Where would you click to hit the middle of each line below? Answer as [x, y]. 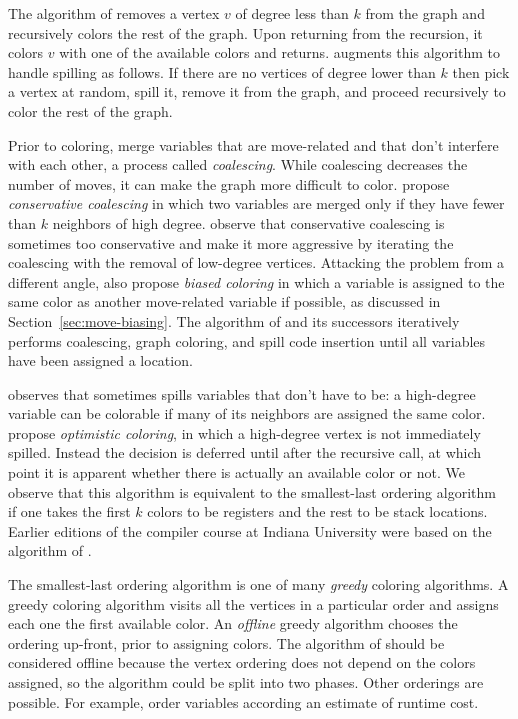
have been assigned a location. [100, 360]
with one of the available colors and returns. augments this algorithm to [279, 52]
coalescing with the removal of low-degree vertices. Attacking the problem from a [256, 262]
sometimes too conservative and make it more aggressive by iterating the [231, 242]
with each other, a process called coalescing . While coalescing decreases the [238, 164]
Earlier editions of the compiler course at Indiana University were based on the [250, 530]
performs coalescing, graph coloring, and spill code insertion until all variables [247, 340]
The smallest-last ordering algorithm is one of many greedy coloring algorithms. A [258, 584]
